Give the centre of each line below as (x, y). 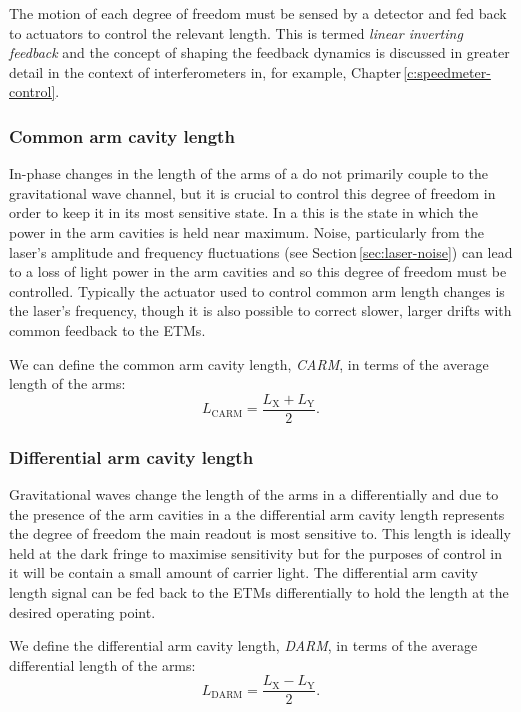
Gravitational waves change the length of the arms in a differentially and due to (254, 494)
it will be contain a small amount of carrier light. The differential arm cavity (243, 572)
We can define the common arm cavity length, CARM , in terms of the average (249, 363)
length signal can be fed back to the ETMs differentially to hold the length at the (259, 591)
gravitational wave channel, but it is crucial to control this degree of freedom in (252, 192)
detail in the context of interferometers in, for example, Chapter (205, 71)
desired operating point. (82, 611)
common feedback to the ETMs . (107, 329)
